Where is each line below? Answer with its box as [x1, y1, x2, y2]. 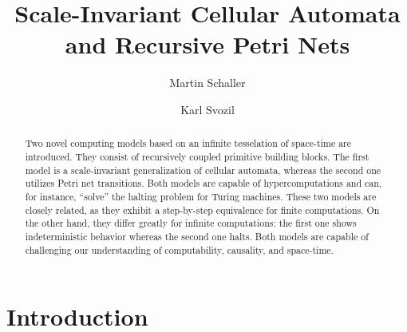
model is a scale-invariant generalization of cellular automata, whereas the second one [25, 163, 381, 176]
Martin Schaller [169, 74, 246, 91]
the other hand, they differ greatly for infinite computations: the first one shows [25, 216, 357, 230]
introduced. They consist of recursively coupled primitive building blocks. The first [25, 149, 369, 163]
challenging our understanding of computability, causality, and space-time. [25, 243, 334, 256]
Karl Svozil [180, 101, 235, 117]
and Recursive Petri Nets [65, 28, 350, 61]
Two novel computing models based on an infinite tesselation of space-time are [25, 136, 352, 150]
